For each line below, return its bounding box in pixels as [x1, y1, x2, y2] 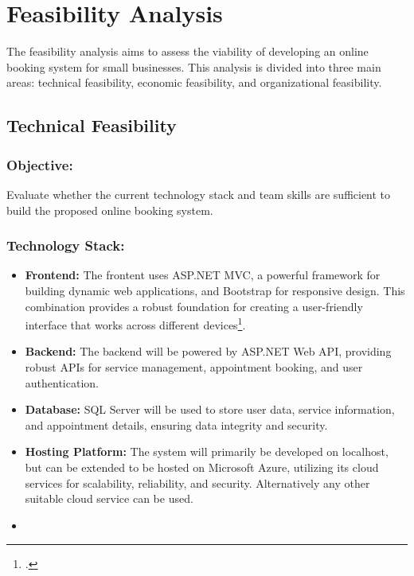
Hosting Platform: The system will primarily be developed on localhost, [25, 443, 389, 460]
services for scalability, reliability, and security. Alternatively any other [25, 474, 370, 491]
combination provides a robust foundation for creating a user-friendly [25, 298, 363, 314]
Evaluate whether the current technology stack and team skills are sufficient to [6, 185, 391, 202]
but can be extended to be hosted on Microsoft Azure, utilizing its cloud [25, 458, 379, 475]
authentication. [25, 374, 99, 391]
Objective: [6, 154, 73, 174]
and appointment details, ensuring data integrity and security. [25, 416, 328, 433]
